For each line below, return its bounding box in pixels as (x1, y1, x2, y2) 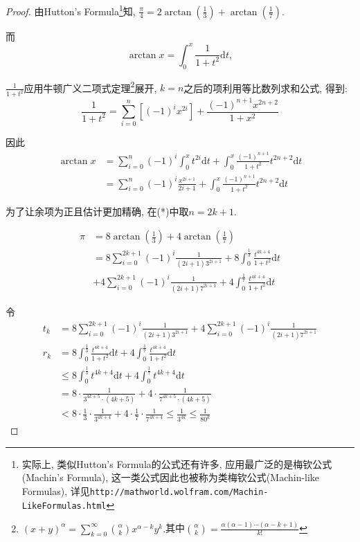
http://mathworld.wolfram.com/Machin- (89, 487, 269, 498)
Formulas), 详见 (21, 484, 90, 498)
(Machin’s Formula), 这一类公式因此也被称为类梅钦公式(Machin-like (21, 470, 320, 485)
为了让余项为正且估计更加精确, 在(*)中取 (6, 204, 189, 218)
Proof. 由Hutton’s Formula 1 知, (6, 2, 136, 18)
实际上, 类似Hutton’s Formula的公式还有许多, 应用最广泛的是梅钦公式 (21, 456, 332, 471)
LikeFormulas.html (21, 500, 107, 511)
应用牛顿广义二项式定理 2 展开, (24, 78, 157, 95)
